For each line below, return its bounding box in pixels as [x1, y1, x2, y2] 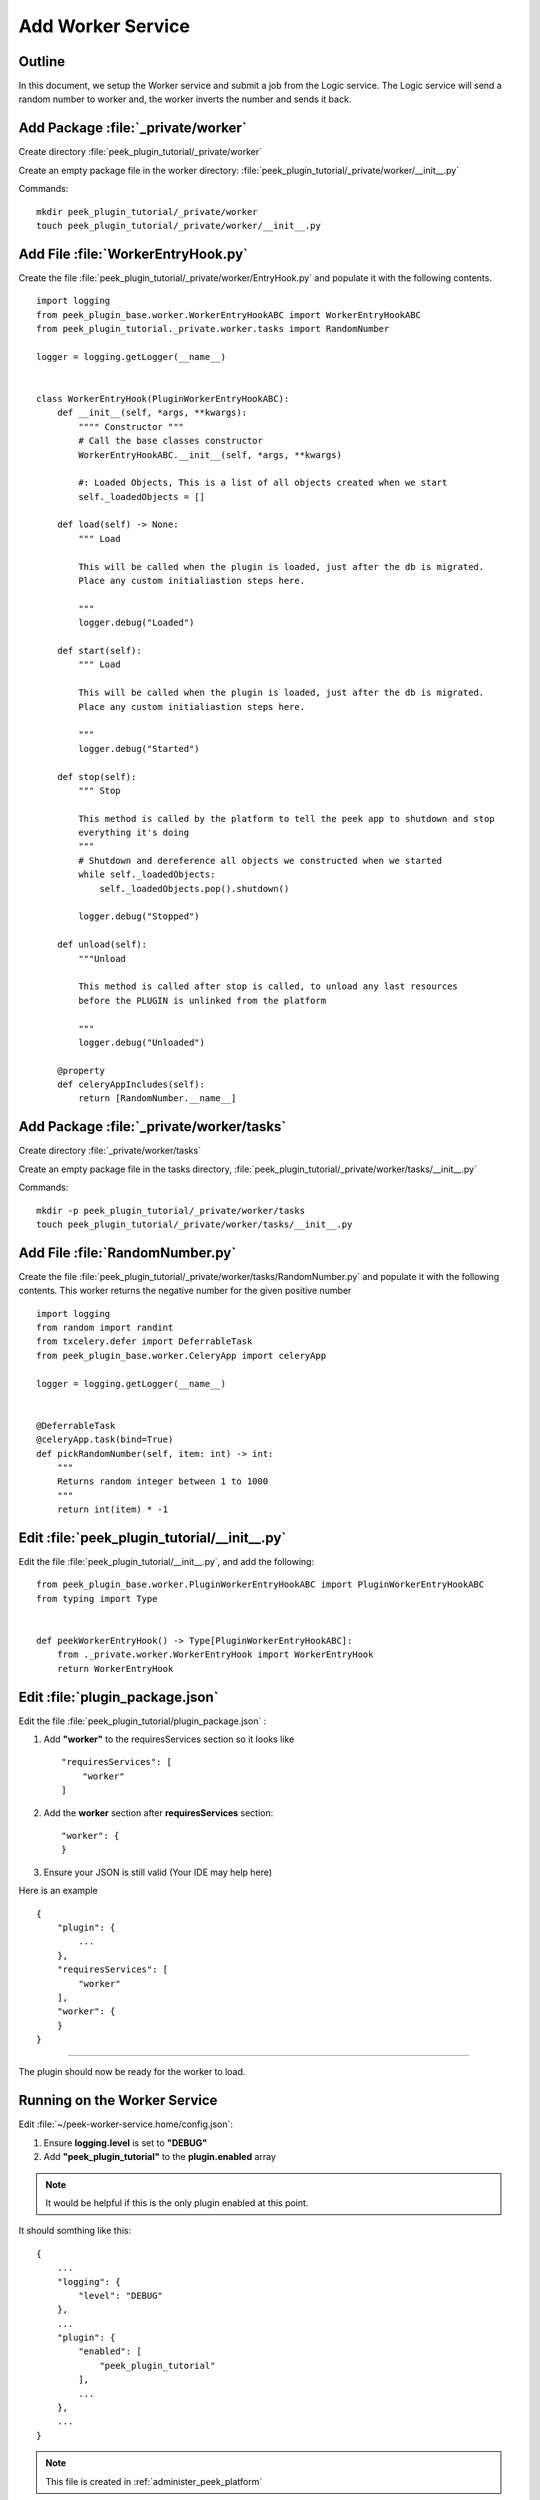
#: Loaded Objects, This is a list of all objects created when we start [78, 477, 448, 489]
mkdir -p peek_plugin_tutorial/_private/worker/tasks [36, 1205, 305, 1216]
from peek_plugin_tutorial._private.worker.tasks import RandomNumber [36, 323, 390, 334]
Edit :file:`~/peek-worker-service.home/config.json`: [18, 2118, 234, 2130]
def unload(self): [56, 939, 148, 950]
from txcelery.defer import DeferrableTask [36, 1336, 253, 1347]
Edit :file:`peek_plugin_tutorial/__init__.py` [18, 1529, 287, 1546]
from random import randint [36, 1322, 174, 1334]
